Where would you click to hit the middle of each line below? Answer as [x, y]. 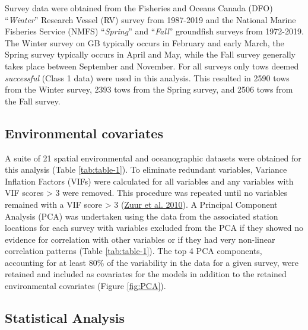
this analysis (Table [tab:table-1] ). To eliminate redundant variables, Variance [146, 169]
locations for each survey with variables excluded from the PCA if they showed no [154, 228]
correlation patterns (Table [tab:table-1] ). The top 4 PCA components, [134, 251]
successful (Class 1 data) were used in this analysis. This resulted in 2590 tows [147, 77]
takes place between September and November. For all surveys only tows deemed [152, 66]
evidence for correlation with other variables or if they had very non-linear [140, 239]
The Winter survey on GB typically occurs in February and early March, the [145, 42]
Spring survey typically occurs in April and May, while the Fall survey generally [150, 54]
